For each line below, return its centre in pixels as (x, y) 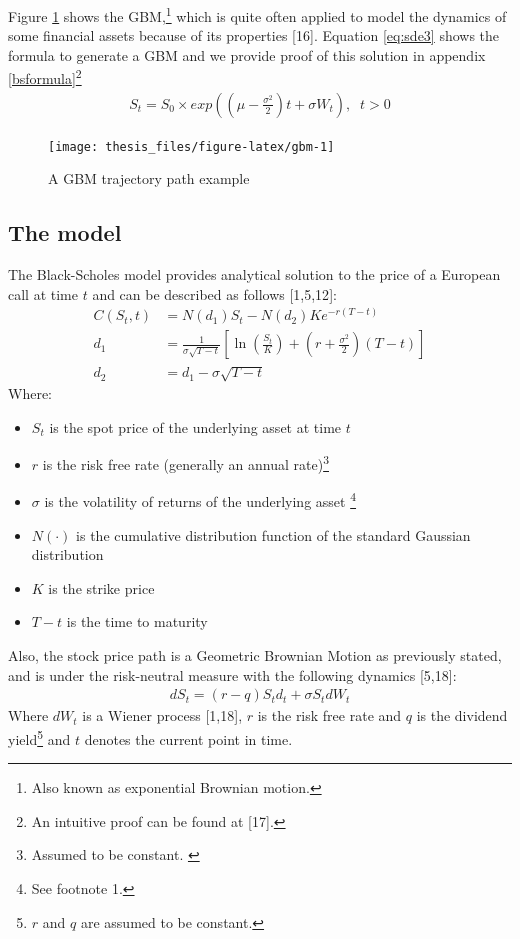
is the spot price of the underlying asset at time (195, 426)
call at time (43, 293)
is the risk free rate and (329, 715)
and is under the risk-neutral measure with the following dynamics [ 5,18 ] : (232, 674)
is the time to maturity (137, 621)
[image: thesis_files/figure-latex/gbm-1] (191, 146)
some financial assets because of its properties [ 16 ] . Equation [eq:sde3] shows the (254, 35)
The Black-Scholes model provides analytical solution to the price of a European (254, 274)
